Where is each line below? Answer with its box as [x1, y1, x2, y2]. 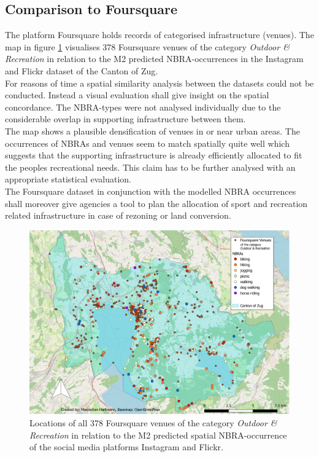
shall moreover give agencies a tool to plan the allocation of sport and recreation [5, 197, 308, 209]
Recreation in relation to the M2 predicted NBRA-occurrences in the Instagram [5, 52, 304, 65]
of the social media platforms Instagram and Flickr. [29, 440, 223, 453]
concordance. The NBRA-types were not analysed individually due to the [5, 100, 281, 113]
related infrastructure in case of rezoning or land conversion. [5, 209, 231, 222]
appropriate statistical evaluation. [5, 173, 131, 186]
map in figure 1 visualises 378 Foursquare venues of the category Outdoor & [5, 40, 290, 53]
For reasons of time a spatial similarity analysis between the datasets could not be [5, 76, 314, 89]
